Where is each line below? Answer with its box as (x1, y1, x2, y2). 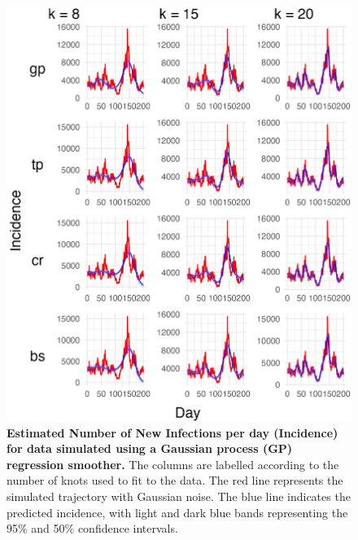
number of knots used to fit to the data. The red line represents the (7, 472, 343, 489)
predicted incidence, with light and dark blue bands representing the (7, 503, 348, 520)
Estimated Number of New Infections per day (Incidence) (7, 424, 338, 441)
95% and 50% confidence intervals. (7, 520, 178, 537)
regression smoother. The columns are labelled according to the (7, 455, 339, 472)
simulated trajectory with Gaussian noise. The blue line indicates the (7, 487, 351, 504)
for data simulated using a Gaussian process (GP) (7, 440, 293, 457)
